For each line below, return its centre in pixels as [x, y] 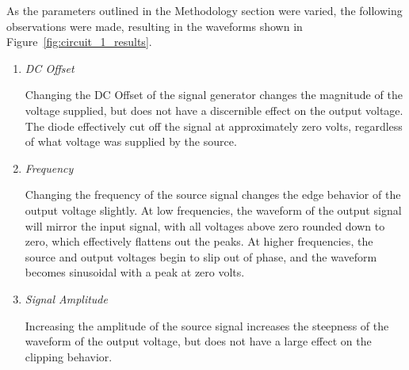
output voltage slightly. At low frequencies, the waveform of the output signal [213, 210]
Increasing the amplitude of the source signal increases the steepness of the [207, 325]
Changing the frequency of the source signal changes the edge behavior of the [213, 195]
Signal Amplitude [66, 298]
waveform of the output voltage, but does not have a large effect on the [198, 341]
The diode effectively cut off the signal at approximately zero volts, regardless [214, 126]
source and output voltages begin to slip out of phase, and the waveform [201, 256]
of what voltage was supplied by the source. [131, 141]
